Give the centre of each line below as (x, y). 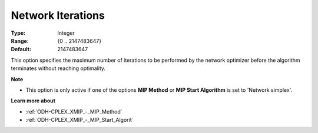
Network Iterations (58, 15)
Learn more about (33, 101)
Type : (18, 33)
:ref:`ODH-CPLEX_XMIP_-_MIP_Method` (74, 111)
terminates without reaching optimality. (58, 68)
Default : (21, 49)
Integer (66, 33)
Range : (20, 41)
